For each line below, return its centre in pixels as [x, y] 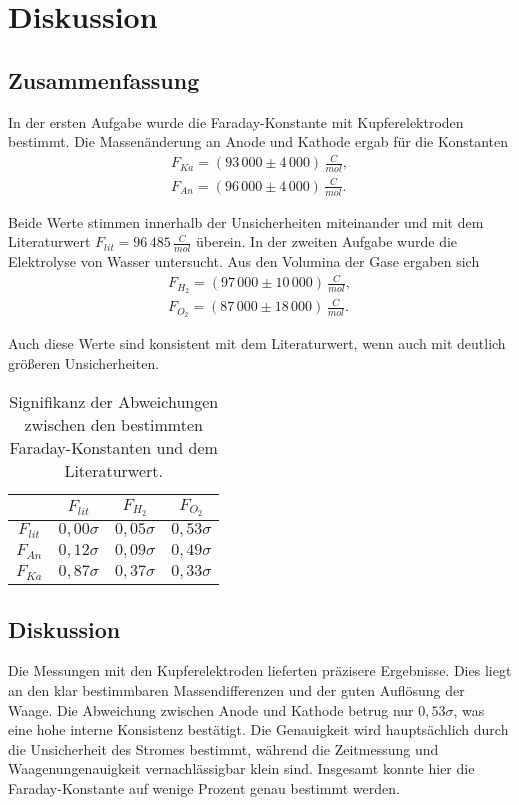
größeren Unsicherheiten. [84, 362]
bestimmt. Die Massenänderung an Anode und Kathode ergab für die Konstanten [258, 141]
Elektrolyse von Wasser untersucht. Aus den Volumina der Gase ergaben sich [244, 260]
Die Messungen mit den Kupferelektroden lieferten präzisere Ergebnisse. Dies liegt [260, 670]
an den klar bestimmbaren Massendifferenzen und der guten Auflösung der [236, 690]
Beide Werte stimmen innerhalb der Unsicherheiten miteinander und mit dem [246, 221]
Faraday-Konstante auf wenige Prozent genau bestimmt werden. [204, 788]
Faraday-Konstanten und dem [113, 447]
